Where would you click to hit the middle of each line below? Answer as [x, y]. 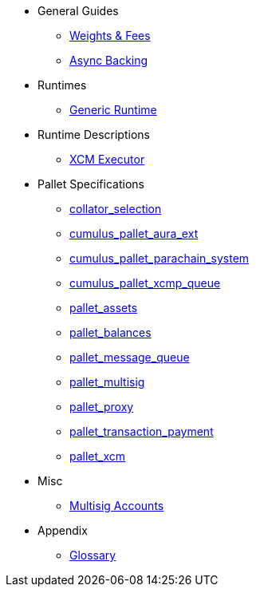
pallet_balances [110, 332]
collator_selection [116, 209]
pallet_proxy [102, 407]
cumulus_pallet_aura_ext [134, 233]
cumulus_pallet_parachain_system [160, 258]
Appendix [63, 530]
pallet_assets [104, 308]
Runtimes [62, 85]
